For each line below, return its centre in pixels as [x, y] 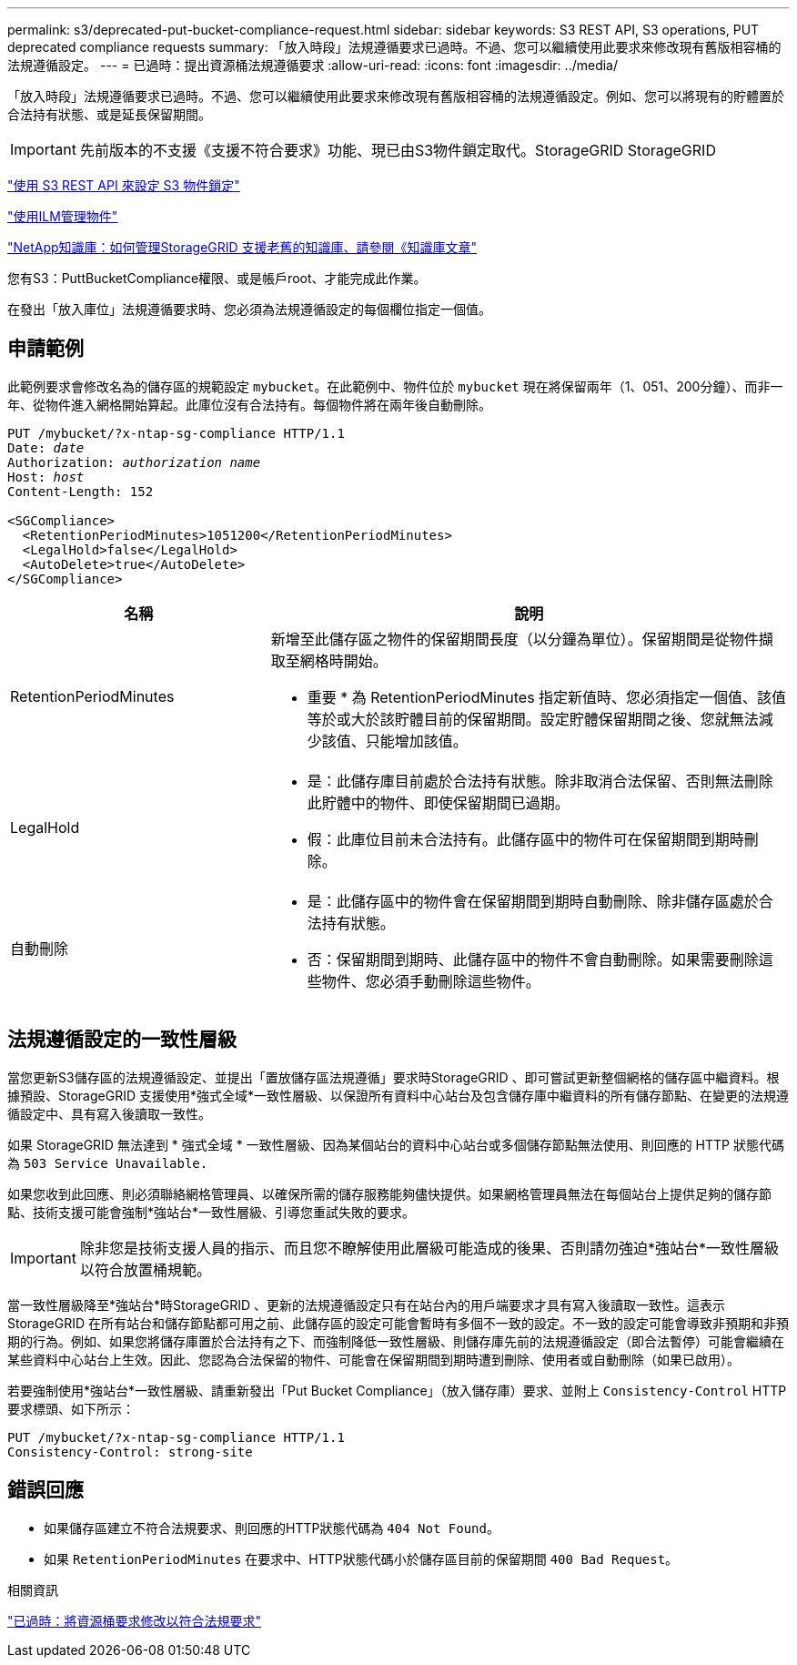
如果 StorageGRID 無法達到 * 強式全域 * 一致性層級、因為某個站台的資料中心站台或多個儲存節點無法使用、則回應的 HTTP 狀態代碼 [396, 1144]
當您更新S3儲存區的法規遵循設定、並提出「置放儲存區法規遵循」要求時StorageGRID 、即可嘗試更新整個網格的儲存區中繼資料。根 [393, 1077]
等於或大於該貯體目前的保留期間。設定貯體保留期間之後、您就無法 [533, 719]
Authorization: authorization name [134, 462]
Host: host [46, 477]
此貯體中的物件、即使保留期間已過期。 [438, 802]
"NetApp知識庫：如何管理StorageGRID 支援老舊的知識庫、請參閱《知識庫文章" [242, 247]
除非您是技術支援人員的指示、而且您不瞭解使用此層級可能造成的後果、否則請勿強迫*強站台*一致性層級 [429, 1248]
